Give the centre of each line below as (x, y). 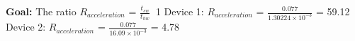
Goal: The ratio (41, 11)
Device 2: (26, 27)
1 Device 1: (180, 11)
